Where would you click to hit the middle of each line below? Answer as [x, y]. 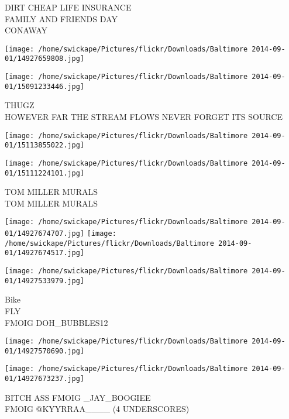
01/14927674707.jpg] [45, 234]
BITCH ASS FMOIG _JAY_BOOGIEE [78, 397]
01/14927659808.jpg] [45, 59]
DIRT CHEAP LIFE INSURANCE [68, 7]
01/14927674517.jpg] [45, 253]
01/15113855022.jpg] [45, 145]
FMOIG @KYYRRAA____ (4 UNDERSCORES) [97, 409]
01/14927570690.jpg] [45, 351]
